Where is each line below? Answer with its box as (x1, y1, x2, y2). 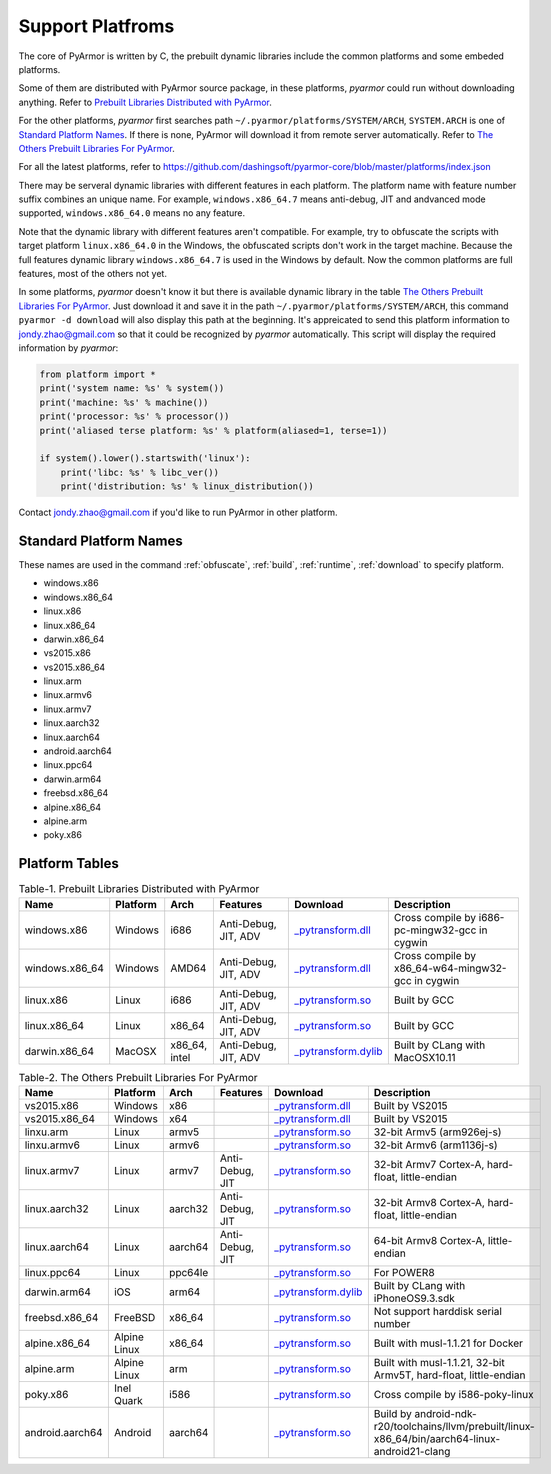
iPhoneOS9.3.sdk (373, 1291, 455, 1305)
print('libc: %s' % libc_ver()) (60, 466, 220, 478)
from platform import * (39, 368, 157, 380)
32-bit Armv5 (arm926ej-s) (373, 1125, 502, 1139)
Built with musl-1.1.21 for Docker (373, 1336, 524, 1350)
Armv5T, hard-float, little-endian (373, 1368, 526, 1382)
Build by (373, 1407, 412, 1421)
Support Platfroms (18, 15, 175, 37)
